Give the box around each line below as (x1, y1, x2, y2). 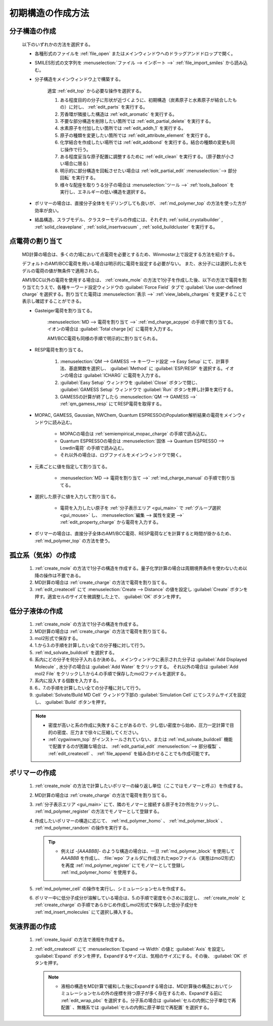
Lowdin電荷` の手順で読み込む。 (60, 445, 126, 451)
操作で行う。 (64, 146, 91, 153)
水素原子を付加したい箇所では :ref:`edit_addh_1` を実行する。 (60, 125, 187, 131)
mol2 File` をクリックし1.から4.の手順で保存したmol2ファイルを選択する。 (34, 670, 189, 676)
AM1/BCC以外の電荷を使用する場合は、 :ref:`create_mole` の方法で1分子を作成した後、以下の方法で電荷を (22, 277, 243, 283)
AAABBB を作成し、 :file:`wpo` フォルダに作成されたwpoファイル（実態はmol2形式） (61, 855, 236, 861)
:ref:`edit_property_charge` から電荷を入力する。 (60, 519, 161, 525)
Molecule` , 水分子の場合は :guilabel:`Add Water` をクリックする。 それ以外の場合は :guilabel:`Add (34, 663, 239, 669)
